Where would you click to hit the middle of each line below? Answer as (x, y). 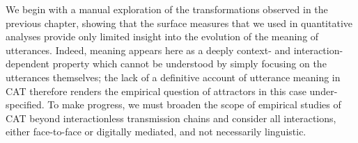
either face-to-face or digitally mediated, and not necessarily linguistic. (156, 132)
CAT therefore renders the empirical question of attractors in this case (156, 91)
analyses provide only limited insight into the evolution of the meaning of (162, 36)
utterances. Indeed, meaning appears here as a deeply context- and (148, 50)
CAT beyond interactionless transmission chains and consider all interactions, (171, 118)
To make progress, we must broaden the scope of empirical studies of (194, 104)
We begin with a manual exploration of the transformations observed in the (167, 9)
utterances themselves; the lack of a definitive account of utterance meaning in (173, 77)
